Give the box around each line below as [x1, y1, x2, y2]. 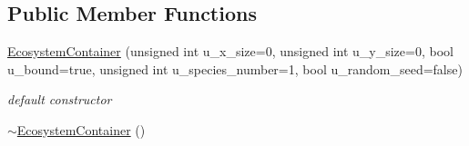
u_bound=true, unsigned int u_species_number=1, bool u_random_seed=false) [7, 59, 463, 78]
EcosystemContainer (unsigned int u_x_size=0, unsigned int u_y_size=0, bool [7, 42, 454, 61]
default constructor [7, 90, 112, 109]
